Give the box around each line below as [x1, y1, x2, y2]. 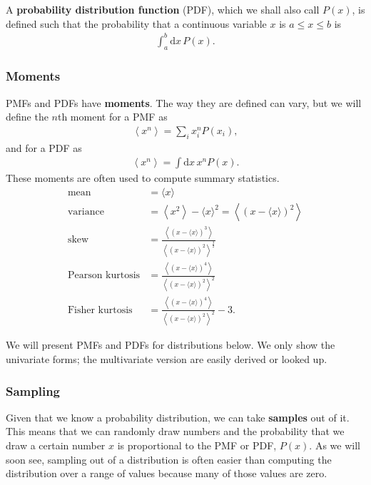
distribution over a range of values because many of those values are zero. [6, 466, 327, 481]
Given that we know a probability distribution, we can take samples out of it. [6, 409, 350, 424]
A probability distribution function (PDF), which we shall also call [6, 2, 320, 16]
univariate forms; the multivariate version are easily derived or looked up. [6, 352, 327, 367]
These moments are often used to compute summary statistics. [6, 170, 280, 185]
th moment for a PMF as [57, 109, 168, 124]
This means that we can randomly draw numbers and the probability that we [6, 424, 345, 439]
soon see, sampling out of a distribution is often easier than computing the [6, 451, 332, 466]
